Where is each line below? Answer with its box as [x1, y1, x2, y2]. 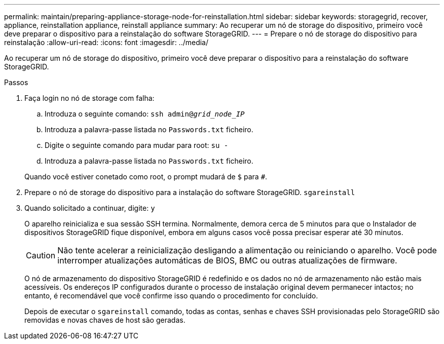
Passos [4, 78, 28, 87]
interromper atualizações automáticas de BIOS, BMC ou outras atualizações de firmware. [57, 255, 397, 265]
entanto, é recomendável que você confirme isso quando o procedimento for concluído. [24, 291, 318, 300]
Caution [26, 250, 56, 260]
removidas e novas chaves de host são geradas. [24, 316, 186, 324]
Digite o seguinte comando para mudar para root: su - [45, 141, 229, 149]
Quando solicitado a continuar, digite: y [24, 204, 155, 212]
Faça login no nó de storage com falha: [24, 94, 155, 102]
